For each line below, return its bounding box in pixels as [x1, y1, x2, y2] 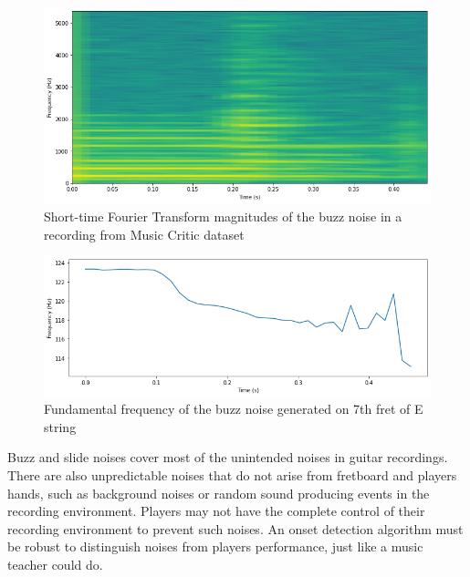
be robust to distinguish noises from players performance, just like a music [7, 537, 423, 556]
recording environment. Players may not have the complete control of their [7, 501, 425, 520]
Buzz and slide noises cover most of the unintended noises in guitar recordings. [7, 448, 448, 467]
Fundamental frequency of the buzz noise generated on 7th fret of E [44, 399, 423, 418]
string [44, 417, 77, 436]
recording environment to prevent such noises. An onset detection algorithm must [7, 519, 464, 538]
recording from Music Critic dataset [44, 224, 245, 243]
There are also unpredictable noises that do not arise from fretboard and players [7, 466, 457, 485]
